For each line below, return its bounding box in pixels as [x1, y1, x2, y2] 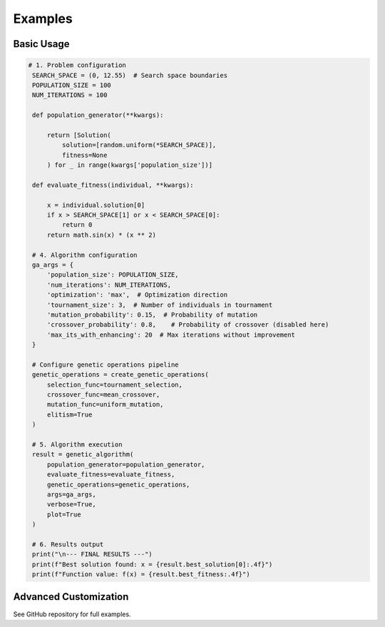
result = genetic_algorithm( [32, 450, 134, 459]
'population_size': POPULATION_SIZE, [46, 271, 179, 279]
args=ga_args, [46, 490, 96, 499]
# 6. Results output [32, 540, 104, 549]
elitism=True [46, 410, 93, 419]
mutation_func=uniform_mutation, [46, 400, 164, 409]
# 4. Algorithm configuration [32, 250, 138, 259]
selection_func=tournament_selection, [46, 380, 183, 389]
